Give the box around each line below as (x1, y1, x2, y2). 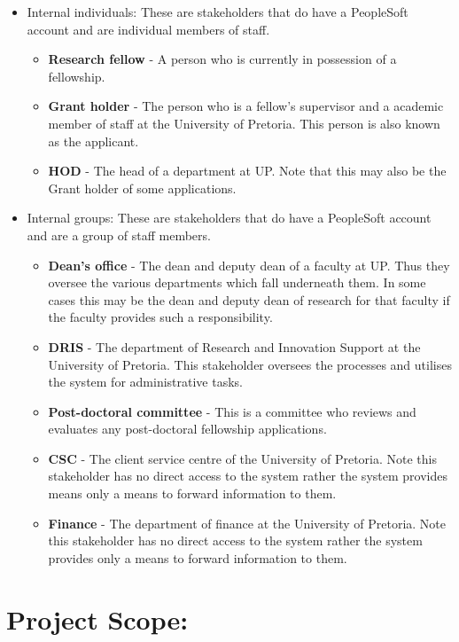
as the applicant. (48, 131, 139, 150)
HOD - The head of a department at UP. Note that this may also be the (48, 161, 447, 180)
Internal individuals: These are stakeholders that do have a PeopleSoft (27, 3, 408, 20)
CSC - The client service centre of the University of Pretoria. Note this (48, 449, 437, 467)
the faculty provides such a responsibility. (48, 308, 273, 326)
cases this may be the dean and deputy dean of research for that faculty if (48, 290, 450, 309)
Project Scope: (6, 600, 189, 637)
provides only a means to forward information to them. (48, 548, 347, 567)
